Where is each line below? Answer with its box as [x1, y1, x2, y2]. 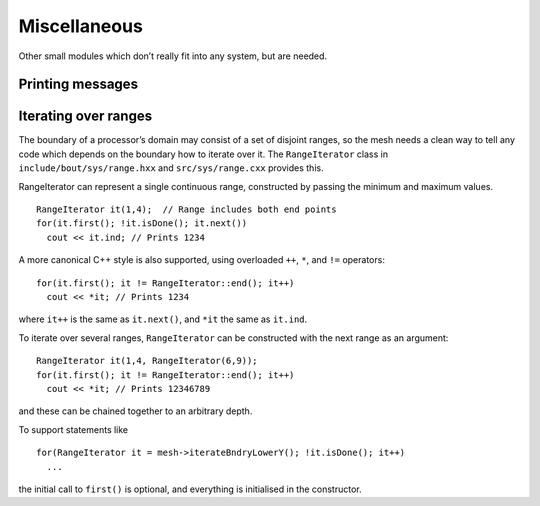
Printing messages [18, 76, 139, 93]
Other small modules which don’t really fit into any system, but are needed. [18, 50, 328, 62]
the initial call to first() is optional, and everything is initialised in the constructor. [18, 483, 362, 495]
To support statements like [18, 423, 129, 435]
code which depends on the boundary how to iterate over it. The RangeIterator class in [18, 148, 389, 160]
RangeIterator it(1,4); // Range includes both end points [36, 204, 337, 215]
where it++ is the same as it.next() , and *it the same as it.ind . [18, 313, 308, 325]
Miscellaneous [18, 15, 144, 37]
